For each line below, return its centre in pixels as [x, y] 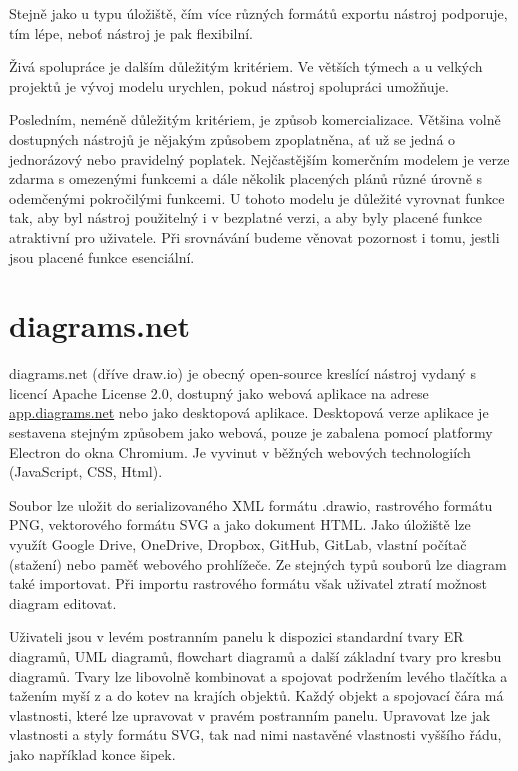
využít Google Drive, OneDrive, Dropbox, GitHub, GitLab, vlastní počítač [238, 544]
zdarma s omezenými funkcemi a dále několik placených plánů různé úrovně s [246, 178]
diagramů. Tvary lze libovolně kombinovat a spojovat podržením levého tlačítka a [258, 675]
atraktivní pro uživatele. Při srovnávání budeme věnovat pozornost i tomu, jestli [254, 236]
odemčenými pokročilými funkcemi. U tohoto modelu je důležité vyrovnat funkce [257, 197]
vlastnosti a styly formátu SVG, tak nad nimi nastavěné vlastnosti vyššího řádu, [255, 734]
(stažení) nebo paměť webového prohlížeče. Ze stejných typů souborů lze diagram [258, 563]
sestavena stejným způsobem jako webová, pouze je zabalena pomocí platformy [251, 432]
